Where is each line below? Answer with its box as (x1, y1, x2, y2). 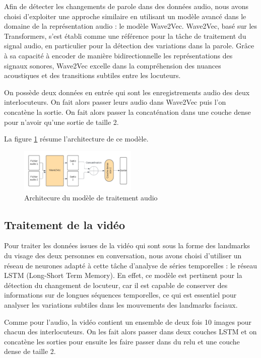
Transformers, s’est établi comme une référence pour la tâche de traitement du (4, 30, 246, 41)
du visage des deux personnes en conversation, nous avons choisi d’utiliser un (4, 250, 242, 260)
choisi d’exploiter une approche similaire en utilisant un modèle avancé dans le (4, 11, 246, 21)
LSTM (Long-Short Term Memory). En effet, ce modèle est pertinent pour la (4, 270, 242, 280)
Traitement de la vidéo (4, 217, 125, 232)
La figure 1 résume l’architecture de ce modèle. (4, 133, 149, 144)
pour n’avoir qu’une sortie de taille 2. (4, 116, 119, 127)
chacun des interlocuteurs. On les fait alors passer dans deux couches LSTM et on (4, 326, 257, 337)
